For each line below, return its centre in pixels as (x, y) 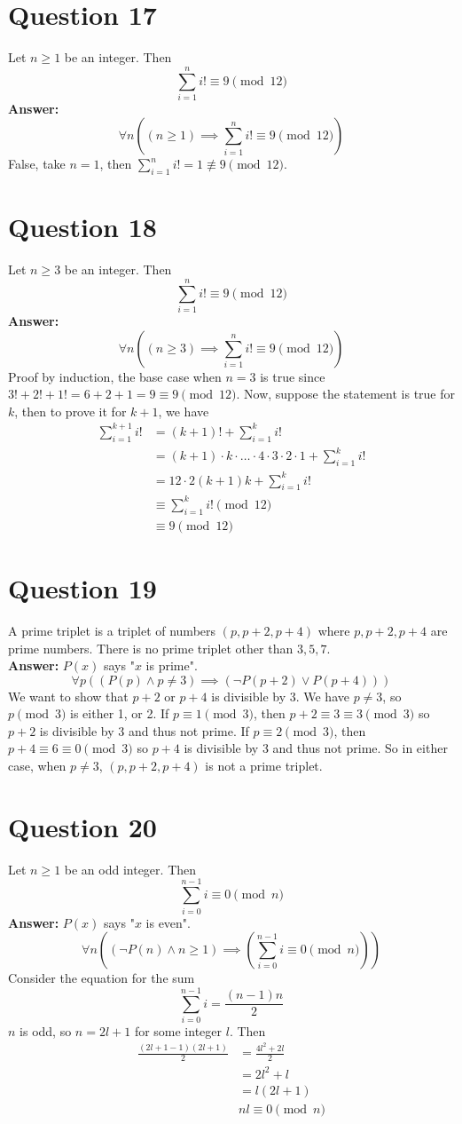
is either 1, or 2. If (120, 713)
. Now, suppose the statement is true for (346, 394)
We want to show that (68, 696)
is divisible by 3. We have (280, 696)
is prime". (172, 665)
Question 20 (82, 826)
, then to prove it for (70, 411)
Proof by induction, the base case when (115, 376)
